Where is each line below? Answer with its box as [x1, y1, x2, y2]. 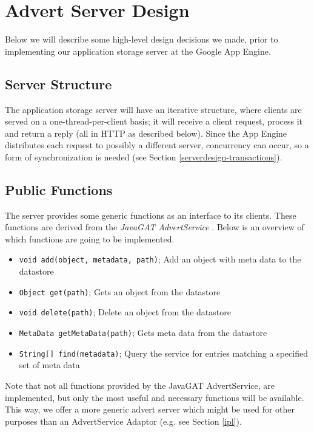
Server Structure [5, 74, 112, 93]
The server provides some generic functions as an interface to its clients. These [5, 208, 296, 221]
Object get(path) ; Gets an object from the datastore [19, 285, 221, 298]
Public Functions [5, 180, 113, 199]
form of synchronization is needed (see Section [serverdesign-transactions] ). [5, 150, 282, 163]
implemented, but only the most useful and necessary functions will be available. [5, 391, 304, 403]
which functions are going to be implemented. [5, 232, 175, 245]
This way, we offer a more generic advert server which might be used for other [5, 403, 295, 416]
